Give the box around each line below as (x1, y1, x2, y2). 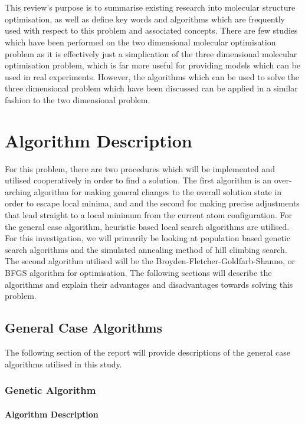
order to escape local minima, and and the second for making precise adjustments (5, 197, 300, 209)
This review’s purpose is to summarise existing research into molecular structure (5, 1, 296, 14)
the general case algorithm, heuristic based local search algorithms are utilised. (5, 220, 290, 232)
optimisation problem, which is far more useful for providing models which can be (5, 59, 301, 71)
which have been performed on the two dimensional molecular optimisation (5, 35, 276, 48)
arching (5, 185, 31, 198)
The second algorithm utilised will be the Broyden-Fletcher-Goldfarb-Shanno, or (5, 255, 296, 267)
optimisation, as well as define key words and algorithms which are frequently (5, 12, 285, 25)
